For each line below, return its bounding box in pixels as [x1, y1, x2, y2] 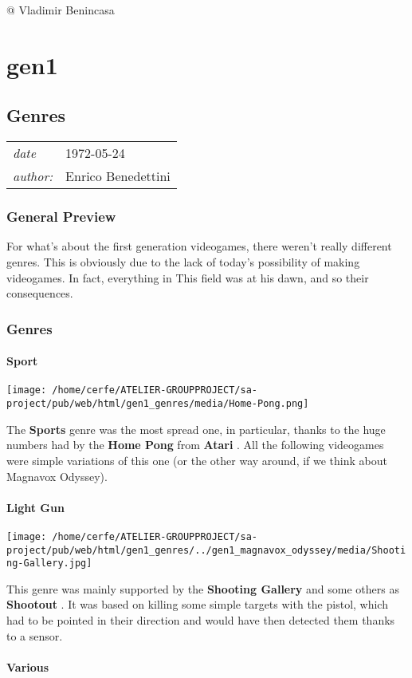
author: [13, 167, 53, 186]
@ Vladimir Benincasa [6, 2, 115, 18]
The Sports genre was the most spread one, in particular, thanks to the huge [6, 420, 386, 437]
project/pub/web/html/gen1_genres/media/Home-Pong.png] [6, 398, 309, 410]
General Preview [6, 207, 116, 227]
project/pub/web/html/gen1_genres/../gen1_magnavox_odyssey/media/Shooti [6, 544, 406, 556]
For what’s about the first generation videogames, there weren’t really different [6, 238, 392, 254]
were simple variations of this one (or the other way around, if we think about [6, 451, 387, 468]
